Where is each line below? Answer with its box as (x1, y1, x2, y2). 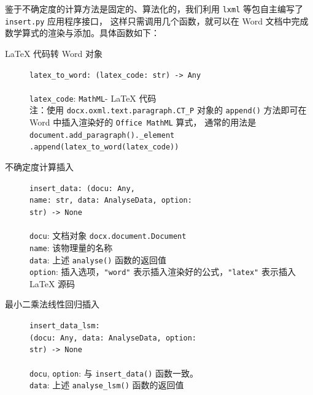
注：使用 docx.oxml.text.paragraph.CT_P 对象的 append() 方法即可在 (29, 103, 307, 116)
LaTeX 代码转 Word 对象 (5, 47, 102, 59)
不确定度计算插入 (5, 160, 74, 173)
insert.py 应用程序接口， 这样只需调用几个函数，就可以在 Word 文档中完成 (5, 14, 309, 27)
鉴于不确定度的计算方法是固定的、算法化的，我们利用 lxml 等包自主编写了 (5, 2, 303, 15)
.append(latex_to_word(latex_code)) (29, 143, 179, 152)
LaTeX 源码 (29, 277, 75, 290)
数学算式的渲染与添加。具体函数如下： (5, 26, 160, 39)
